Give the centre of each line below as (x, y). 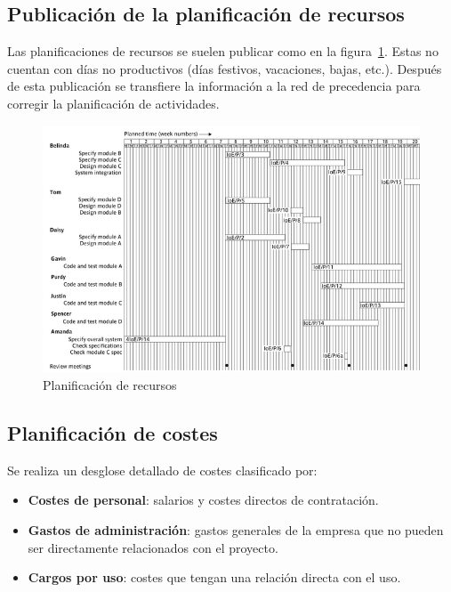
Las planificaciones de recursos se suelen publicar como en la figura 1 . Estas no (223, 51)
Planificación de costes (113, 433)
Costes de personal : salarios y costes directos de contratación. (203, 500)
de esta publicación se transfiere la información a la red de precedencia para (214, 86)
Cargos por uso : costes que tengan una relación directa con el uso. (214, 577)
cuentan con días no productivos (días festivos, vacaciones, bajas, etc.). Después (225, 68)
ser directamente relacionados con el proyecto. (153, 547)
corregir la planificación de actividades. (113, 103)
